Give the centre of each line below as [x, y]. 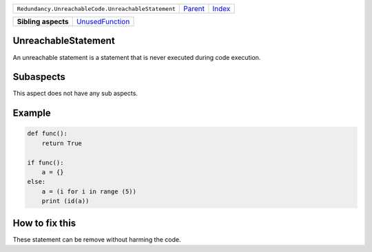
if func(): [45, 162]
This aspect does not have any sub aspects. [75, 94]
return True [62, 143]
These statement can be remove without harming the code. [97, 239]
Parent [194, 9]
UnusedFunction [103, 22]
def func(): [48, 134]
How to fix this [44, 223]
